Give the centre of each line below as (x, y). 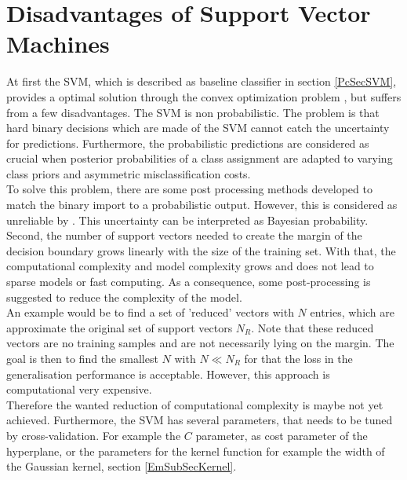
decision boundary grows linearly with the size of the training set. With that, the (201, 250)
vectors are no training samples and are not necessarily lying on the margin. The (200, 343)
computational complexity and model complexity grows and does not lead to (190, 266)
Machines (58, 44)
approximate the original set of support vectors (120, 327)
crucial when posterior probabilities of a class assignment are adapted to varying (200, 158)
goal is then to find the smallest (82, 358)
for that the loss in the (298, 358)
